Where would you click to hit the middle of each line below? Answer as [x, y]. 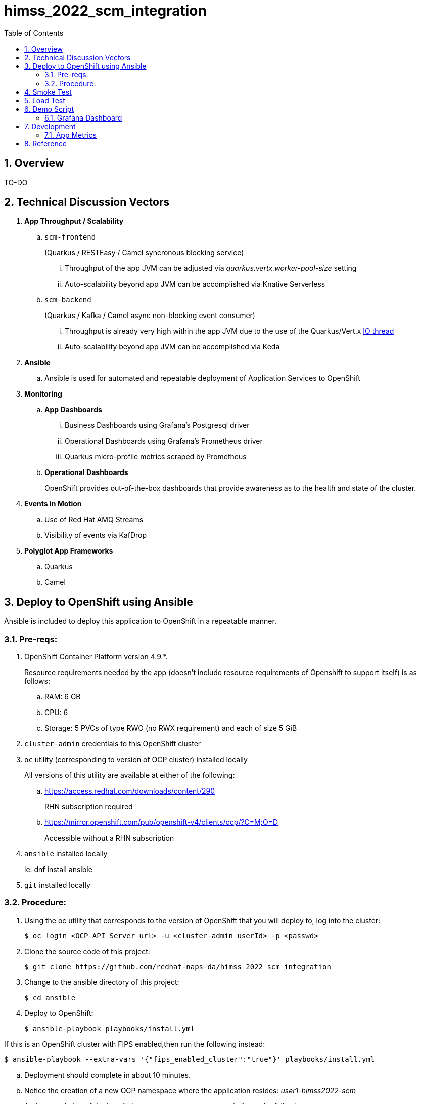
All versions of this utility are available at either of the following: [130, 775]
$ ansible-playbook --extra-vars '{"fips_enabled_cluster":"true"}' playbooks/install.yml [190, 1059]
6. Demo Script [49, 109]
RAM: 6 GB [63, 697]
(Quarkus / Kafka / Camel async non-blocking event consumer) [150, 316]
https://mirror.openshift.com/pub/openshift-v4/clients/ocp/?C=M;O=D [161, 822]
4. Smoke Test [48, 92]
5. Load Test [45, 100]
